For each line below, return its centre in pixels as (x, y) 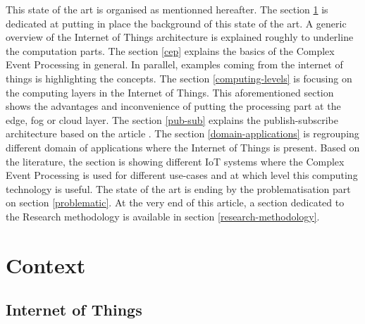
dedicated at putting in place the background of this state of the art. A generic (176, 23)
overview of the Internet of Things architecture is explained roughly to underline (180, 37)
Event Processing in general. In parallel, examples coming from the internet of (174, 64)
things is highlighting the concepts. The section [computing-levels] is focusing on (179, 78)
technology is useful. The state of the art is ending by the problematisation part (178, 188)
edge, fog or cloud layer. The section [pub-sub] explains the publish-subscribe (172, 119)
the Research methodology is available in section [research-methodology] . (163, 216)
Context (46, 264)
